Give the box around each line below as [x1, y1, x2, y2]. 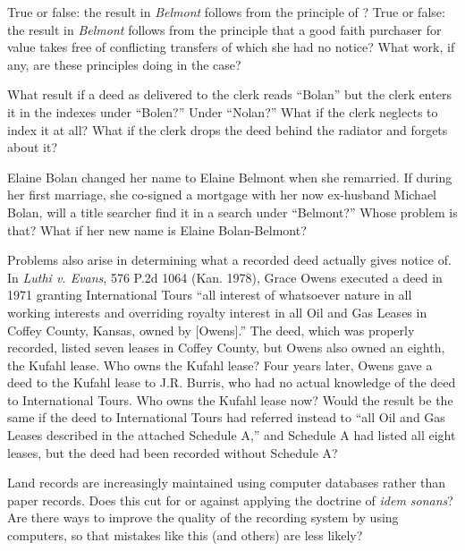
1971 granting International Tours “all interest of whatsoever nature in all [7, 285, 412, 304]
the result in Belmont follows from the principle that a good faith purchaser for [7, 20, 442, 38]
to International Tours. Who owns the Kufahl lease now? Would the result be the [7, 390, 453, 409]
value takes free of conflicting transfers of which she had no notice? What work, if [7, 38, 455, 56]
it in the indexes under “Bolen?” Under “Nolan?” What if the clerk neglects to [7, 102, 438, 121]
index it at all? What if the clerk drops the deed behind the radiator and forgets [7, 120, 448, 139]
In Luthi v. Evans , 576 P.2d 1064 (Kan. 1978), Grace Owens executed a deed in [7, 267, 443, 286]
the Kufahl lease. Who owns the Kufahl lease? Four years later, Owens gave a [7, 355, 433, 374]
